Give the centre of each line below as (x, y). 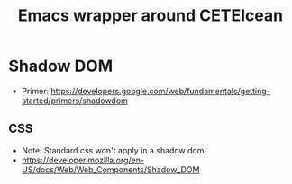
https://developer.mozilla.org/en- (83, 160)
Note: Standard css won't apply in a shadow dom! (114, 150)
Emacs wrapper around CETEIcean (151, 16)
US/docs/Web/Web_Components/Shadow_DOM (110, 169)
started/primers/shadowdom (74, 101)
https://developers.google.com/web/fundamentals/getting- (161, 91)
